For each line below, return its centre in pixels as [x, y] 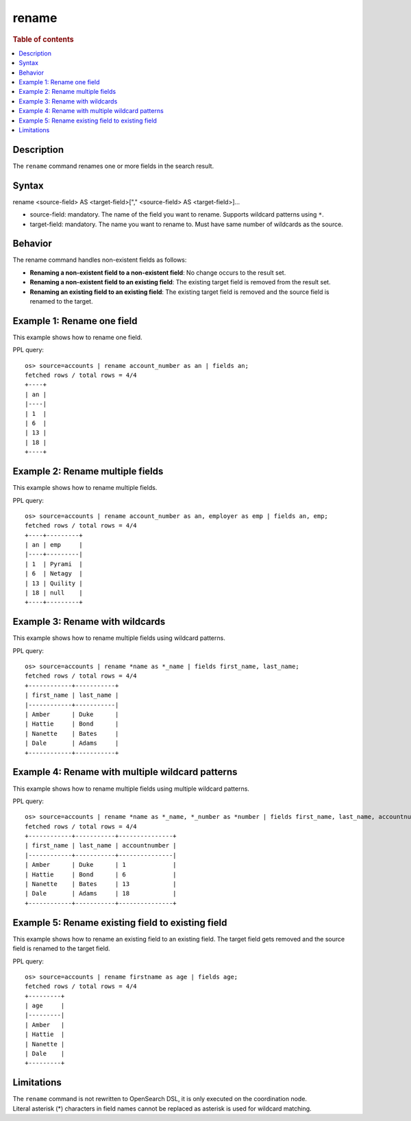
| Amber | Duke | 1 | [101, 865]
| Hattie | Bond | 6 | [101, 874]
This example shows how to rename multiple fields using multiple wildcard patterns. [131, 789]
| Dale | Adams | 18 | [101, 894]
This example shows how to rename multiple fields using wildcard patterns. [119, 638]
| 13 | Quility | [54, 583]
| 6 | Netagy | [54, 574]
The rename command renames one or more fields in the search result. [113, 166]
